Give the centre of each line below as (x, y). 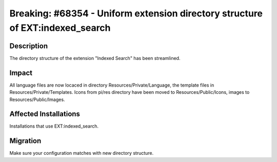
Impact (21, 73)
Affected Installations (45, 114)
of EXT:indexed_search (60, 28)
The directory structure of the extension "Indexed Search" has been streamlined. (95, 58)
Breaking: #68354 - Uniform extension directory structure (136, 13)
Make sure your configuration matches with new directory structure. (82, 153)
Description (29, 46)
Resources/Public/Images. (37, 99)
